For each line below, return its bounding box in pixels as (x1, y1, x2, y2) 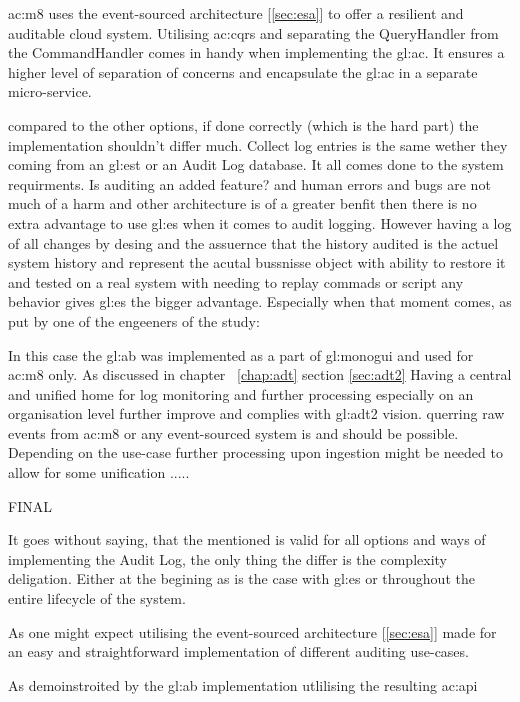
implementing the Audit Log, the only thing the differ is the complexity (8, 548, 447, 569)
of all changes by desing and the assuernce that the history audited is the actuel (8, 232, 499, 253)
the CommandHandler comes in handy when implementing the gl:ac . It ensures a (8, 42, 505, 63)
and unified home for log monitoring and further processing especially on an (8, 383, 474, 404)
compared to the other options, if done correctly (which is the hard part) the (8, 114, 479, 135)
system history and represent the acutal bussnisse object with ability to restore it (8, 252, 506, 273)
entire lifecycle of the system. (8, 588, 186, 609)
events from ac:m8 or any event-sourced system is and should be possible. (8, 422, 459, 443)
